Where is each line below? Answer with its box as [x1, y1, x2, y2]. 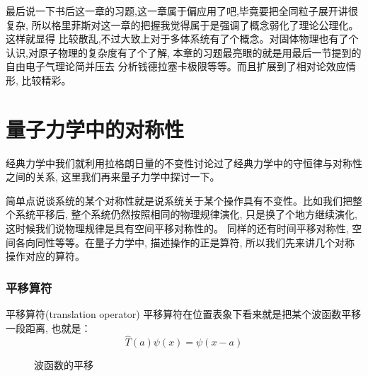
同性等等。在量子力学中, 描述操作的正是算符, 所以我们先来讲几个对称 [35, 234, 355, 249]
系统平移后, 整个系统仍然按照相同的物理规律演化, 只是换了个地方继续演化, [15, 207, 357, 222]
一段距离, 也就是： [6, 320, 91, 335]
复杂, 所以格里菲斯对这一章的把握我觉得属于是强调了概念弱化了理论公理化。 [6, 17, 359, 32]
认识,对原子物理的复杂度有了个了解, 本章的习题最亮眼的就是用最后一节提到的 [6, 45, 362, 59]
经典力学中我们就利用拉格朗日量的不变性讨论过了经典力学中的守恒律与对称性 [6, 155, 362, 170]
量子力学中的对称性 [6, 114, 185, 143]
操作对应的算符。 [6, 249, 85, 263]
